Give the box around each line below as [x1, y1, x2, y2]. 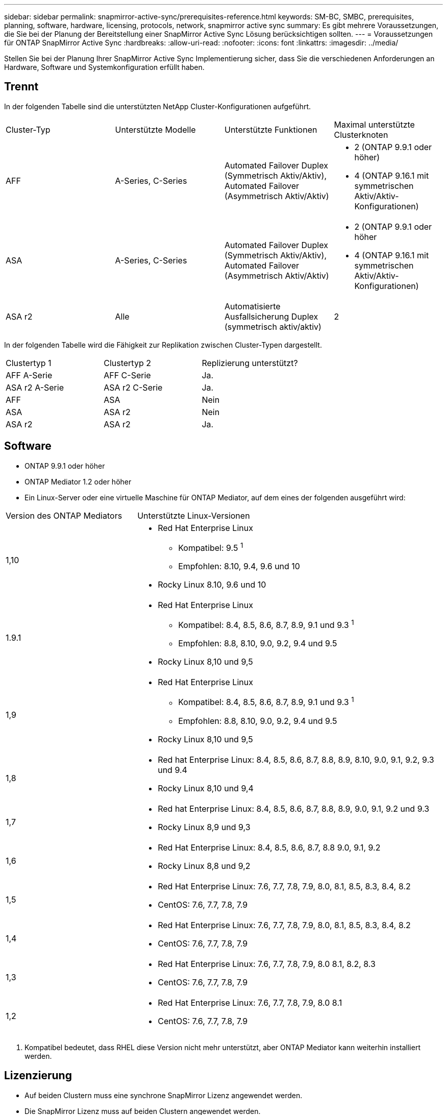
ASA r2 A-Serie [6, 382, 64, 393]
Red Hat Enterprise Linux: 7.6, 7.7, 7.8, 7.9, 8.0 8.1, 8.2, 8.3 [158, 958, 376, 969]
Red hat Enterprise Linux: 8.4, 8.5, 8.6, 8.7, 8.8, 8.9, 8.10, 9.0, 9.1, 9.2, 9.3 [158, 754, 434, 765]
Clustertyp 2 [104, 357, 151, 368]
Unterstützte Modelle [115, 124, 196, 135]
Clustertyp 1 [6, 357, 52, 368]
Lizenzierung [4, 1069, 72, 1082]
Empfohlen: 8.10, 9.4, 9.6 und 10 [178, 561, 300, 572]
